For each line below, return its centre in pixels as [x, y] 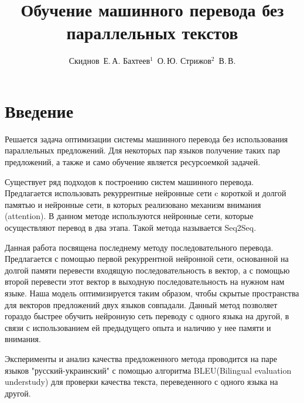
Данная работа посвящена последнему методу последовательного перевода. [139, 247]
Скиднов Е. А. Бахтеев [110, 61]
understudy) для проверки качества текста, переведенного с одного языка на [141, 382]
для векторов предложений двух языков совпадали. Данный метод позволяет [141, 304]
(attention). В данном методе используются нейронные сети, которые [129, 216]
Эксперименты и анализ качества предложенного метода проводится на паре [141, 358]
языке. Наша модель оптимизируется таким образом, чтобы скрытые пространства [152, 293]
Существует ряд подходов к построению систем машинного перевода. [129, 181]
